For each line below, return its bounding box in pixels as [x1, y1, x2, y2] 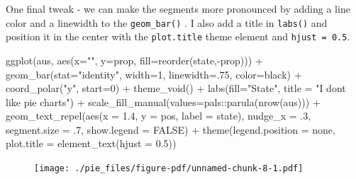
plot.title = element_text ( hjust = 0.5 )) [6, 136, 177, 151]
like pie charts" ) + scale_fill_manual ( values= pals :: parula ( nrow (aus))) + [6, 94, 321, 109]
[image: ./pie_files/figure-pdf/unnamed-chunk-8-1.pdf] [34, 163, 304, 174]
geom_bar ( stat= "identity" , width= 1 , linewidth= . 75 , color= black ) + [6, 67, 302, 81]
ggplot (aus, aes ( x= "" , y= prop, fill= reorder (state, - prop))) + [6, 52, 263, 67]
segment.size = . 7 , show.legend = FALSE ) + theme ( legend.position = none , [6, 122, 335, 137]
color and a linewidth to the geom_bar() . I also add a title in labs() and [6, 15, 328, 30]
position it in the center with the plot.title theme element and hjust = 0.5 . [6, 29, 350, 44]
